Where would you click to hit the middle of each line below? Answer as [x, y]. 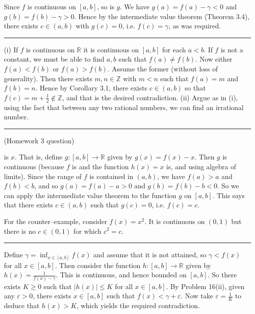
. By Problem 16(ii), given [205, 286]
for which [87, 231]
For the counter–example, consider [56, 221]
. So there [222, 275]
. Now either [214, 59]
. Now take [197, 296]
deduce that [22, 305]
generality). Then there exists [48, 78]
